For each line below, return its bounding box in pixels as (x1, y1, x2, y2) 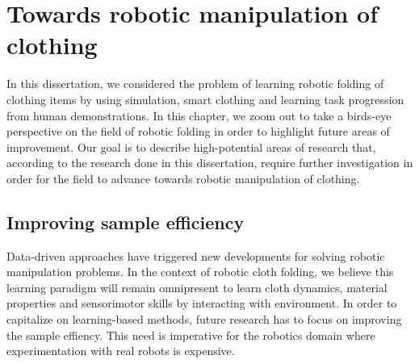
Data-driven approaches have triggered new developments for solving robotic (6, 247, 385, 264)
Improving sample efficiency (6, 209, 245, 234)
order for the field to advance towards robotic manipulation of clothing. (6, 169, 360, 186)
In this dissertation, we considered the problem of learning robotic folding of (6, 75, 384, 92)
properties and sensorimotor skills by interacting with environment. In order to (6, 295, 397, 312)
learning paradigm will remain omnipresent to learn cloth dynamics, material (6, 278, 388, 295)
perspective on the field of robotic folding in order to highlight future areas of (6, 123, 390, 140)
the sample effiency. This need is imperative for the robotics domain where (6, 326, 375, 343)
